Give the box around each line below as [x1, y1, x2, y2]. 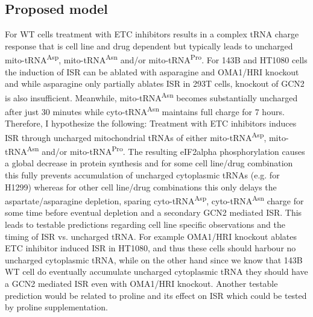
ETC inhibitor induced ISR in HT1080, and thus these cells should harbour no [5, 242, 296, 254]
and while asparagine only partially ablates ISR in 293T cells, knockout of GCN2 [5, 77, 305, 90]
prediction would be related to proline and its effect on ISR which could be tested [5, 289, 307, 301]
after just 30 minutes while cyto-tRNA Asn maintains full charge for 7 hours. [5, 104, 285, 118]
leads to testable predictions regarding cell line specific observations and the [5, 218, 285, 231]
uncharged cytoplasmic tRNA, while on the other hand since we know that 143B [5, 253, 303, 266]
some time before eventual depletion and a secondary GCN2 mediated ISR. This [5, 206, 302, 219]
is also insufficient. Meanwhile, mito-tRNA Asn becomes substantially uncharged [5, 89, 298, 104]
